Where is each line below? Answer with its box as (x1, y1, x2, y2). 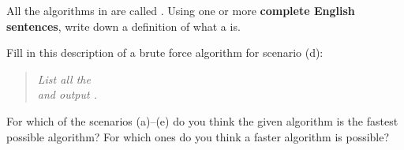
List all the (37, 70, 91, 87)
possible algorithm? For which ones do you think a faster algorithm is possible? (6, 128, 390, 144)
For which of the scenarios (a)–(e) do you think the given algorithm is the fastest (6, 112, 398, 129)
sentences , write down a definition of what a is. (6, 17, 241, 34)
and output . (37, 86, 97, 103)
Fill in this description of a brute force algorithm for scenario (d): (6, 44, 324, 61)
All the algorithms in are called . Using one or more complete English (6, 2, 355, 18)
